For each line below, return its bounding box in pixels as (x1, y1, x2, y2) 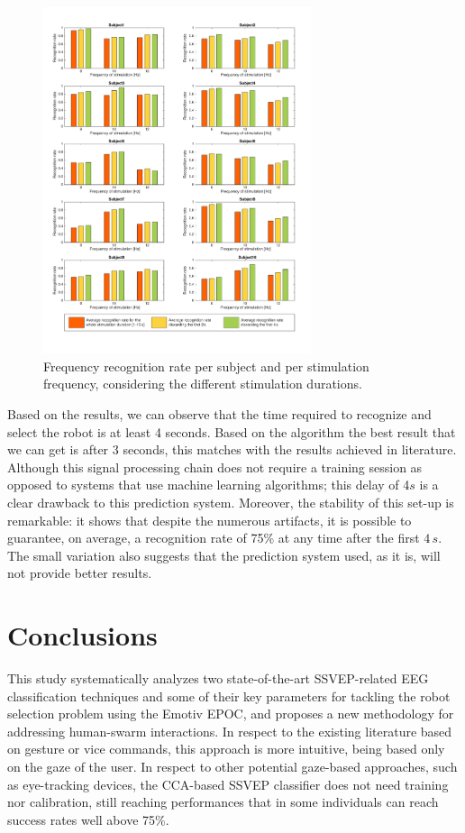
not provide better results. (7, 563, 152, 582)
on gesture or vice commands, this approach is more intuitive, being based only (7, 739, 445, 758)
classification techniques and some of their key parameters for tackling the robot (7, 686, 451, 705)
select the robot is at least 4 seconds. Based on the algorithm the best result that (7, 422, 456, 441)
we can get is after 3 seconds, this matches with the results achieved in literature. (7, 440, 457, 459)
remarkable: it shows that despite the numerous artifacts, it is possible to (7, 510, 412, 529)
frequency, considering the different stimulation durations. (43, 374, 362, 393)
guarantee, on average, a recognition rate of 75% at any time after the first (7, 528, 420, 547)
